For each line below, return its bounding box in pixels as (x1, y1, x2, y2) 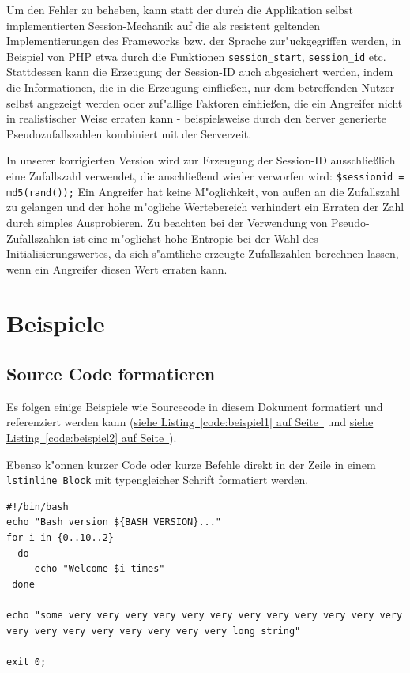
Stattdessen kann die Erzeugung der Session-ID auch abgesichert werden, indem (6, 63, 393, 80)
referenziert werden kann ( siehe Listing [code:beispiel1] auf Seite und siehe (6, 414, 374, 430)
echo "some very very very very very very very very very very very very (6, 610, 403, 622)
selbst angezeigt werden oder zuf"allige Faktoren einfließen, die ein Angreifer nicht (6, 94, 403, 111)
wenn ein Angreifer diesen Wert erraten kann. (6, 260, 228, 277)
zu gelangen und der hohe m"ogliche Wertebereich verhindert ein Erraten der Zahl (6, 198, 404, 215)
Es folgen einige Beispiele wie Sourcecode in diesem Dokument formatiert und (6, 398, 383, 414)
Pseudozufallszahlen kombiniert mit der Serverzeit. (6, 125, 252, 142)
